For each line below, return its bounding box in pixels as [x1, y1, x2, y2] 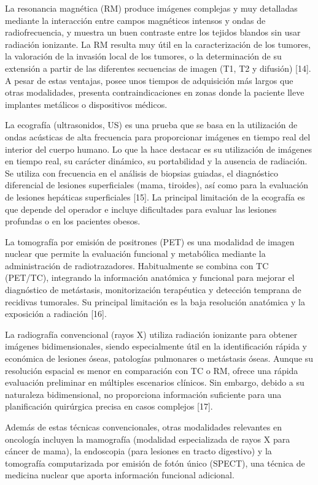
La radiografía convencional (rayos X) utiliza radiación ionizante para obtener [5, 327, 298, 340]
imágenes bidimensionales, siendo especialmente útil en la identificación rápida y [5, 340, 307, 353]
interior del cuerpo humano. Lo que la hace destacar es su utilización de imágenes [5, 142, 312, 155]
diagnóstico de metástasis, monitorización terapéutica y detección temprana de [5, 283, 301, 296]
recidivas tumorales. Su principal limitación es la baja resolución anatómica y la [5, 295, 305, 308]
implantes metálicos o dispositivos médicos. [5, 97, 168, 110]
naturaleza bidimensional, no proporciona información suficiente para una [5, 388, 282, 400]
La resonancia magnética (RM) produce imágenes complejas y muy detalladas [5, 2, 298, 14]
